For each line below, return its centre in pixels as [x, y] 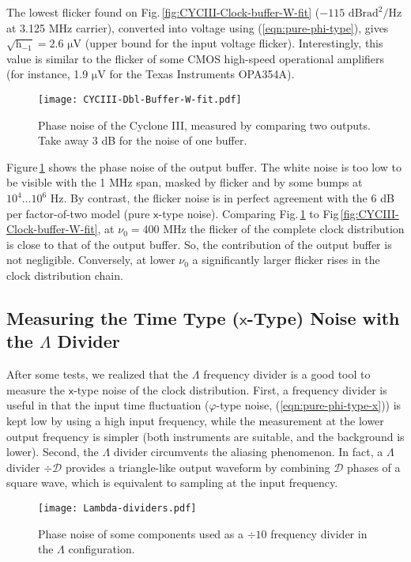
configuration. [102, 549]
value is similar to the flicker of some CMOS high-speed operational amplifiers [196, 58]
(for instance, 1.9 [47, 74]
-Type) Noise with [323, 317]
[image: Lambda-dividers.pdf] [117, 508]
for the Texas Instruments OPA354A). [202, 74]
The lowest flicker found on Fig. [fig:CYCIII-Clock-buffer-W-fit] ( [163, 12]
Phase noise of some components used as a [141, 533]
